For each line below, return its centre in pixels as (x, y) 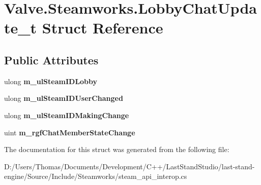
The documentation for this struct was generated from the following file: (117, 149)
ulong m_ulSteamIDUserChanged (64, 98)
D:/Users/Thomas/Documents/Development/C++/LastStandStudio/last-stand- (129, 166)
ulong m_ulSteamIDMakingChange (67, 115)
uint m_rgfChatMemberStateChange (70, 132)
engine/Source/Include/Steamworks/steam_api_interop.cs (96, 176)
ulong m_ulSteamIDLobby (51, 81)
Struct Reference (103, 28)
